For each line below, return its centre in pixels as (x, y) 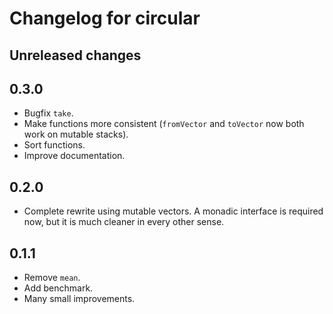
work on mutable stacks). (76, 134)
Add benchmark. (58, 288)
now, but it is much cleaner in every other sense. (124, 222)
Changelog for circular (105, 18)
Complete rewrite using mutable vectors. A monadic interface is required (173, 211)
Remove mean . (52, 278)
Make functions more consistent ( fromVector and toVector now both (164, 124)
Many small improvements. (79, 299)
